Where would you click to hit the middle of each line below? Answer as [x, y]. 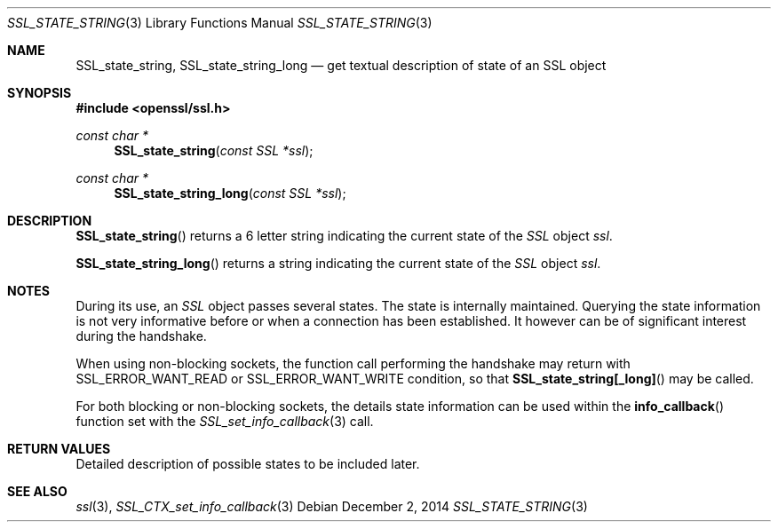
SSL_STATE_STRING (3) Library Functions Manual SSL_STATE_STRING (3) [220, 23]
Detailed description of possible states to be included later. [248, 464]
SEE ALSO [37, 491]
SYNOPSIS [40, 93]
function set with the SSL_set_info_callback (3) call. [225, 421]
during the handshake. [141, 336]
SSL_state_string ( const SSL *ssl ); [214, 150]
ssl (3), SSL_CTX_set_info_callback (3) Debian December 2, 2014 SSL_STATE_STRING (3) [332, 506]
